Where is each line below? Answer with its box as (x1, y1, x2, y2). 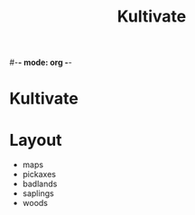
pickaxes (22, 169, 57, 180)
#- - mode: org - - (9, 57, 72, 68)
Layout (9, 130, 62, 150)
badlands (22, 178, 58, 190)
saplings (22, 188, 54, 199)
